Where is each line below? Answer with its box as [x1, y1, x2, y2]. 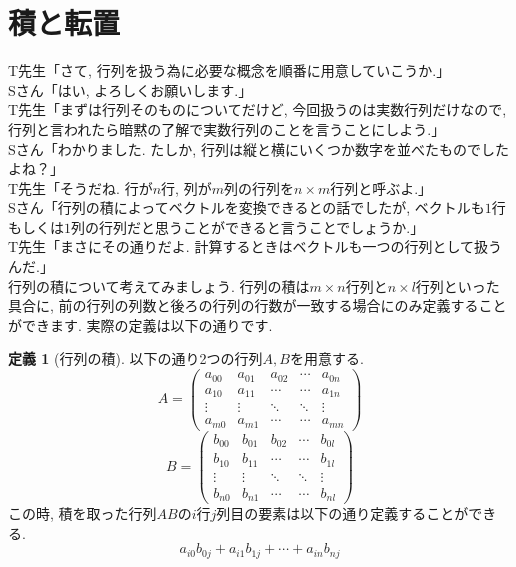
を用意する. [289, 348, 364, 369]
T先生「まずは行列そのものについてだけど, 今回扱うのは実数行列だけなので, [8, 99, 507, 120]
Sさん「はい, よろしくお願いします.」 [8, 79, 253, 100]
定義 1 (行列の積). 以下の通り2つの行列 [8, 348, 263, 369]
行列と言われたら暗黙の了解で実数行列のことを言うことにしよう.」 [8, 118, 446, 139]
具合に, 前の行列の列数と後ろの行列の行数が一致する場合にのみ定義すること [8, 295, 507, 316]
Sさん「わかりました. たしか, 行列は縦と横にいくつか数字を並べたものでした [8, 138, 509, 159]
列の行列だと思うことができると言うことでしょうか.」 [71, 216, 425, 237]
